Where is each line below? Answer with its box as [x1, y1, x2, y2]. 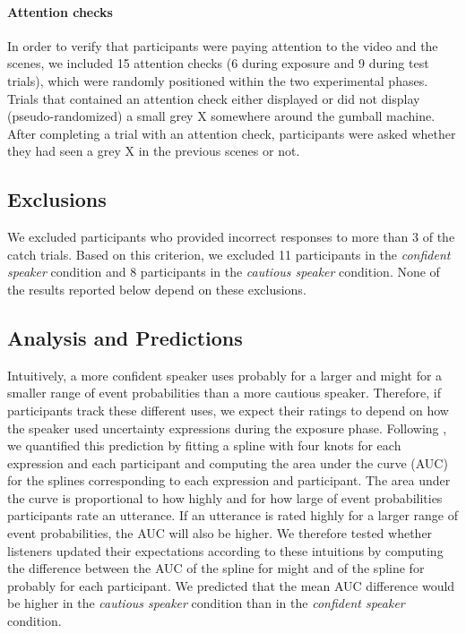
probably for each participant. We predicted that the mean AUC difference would [7, 576, 455, 595]
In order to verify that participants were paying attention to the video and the [7, 36, 438, 55]
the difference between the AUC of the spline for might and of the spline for [7, 559, 425, 577]
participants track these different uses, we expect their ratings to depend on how [7, 400, 449, 419]
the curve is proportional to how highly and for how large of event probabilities [7, 488, 443, 507]
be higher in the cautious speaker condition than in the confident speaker [7, 594, 405, 612]
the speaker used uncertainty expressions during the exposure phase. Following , [7, 418, 447, 437]
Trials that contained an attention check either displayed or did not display [7, 89, 420, 107]
